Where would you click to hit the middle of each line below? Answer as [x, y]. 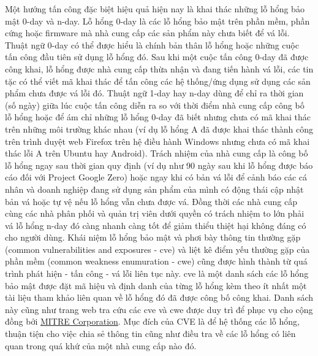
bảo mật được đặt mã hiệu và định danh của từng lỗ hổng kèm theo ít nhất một [156, 285]
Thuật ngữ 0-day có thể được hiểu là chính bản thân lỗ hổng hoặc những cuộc [152, 44]
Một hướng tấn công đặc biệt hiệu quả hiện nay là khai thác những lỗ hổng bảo [155, 9]
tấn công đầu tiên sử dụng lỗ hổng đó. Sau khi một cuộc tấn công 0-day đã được [157, 57]
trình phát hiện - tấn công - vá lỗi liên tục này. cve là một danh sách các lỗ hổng [157, 273]
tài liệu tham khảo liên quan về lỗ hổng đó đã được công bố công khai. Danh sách [159, 297]
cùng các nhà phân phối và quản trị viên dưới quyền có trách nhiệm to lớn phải [155, 213]
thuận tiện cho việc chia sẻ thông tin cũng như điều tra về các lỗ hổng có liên [150, 334]
